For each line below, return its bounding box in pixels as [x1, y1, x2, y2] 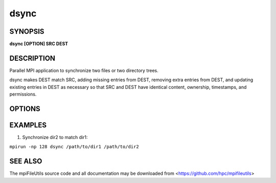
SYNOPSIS [9, 27, 44, 36]
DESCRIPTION [9, 54, 56, 62]
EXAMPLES [9, 121, 47, 129]
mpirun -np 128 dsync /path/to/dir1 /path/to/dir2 [9, 144, 139, 150]
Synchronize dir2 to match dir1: [22, 134, 88, 141]
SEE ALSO [9, 157, 42, 166]
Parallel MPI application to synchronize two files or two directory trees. [9, 67, 158, 74]
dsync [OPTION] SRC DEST [9, 41, 68, 47]
